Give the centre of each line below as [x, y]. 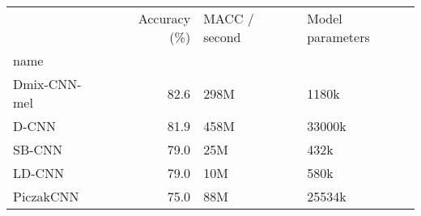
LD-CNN [39, 173]
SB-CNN [38, 149]
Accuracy [164, 18]
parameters [338, 37]
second [222, 37]
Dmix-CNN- [47, 84]
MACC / [229, 18]
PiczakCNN [46, 196]
